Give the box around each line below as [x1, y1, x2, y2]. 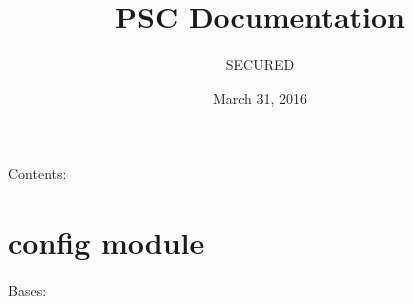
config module [8, 222, 205, 263]
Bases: [8, 280, 47, 301]
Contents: [8, 163, 67, 184]
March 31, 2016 [212, 87, 308, 108]
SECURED [225, 54, 295, 75]
